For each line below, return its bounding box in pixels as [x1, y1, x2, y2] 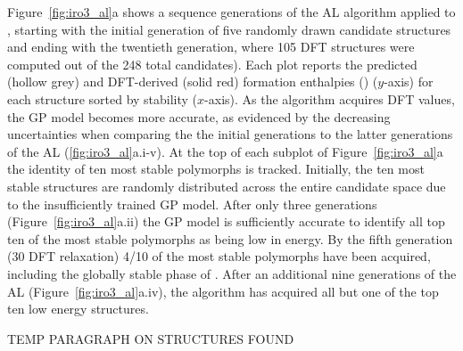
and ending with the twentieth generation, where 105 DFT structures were [7, 37, 415, 56]
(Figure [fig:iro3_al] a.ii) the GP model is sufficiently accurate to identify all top [7, 212, 445, 231]
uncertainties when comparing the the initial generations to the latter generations [7, 125, 453, 143]
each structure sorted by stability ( [7, 89, 198, 108]
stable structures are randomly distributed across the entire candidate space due [7, 176, 446, 195]
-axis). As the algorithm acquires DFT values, [204, 89, 455, 108]
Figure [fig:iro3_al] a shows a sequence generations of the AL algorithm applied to [7, 3, 456, 20]
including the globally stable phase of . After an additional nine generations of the [7, 264, 457, 282]
